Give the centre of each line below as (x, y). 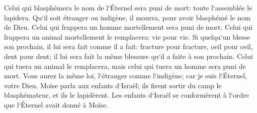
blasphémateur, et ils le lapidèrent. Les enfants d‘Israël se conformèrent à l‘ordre (127, 95)
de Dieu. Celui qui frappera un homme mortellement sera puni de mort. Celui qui (128, 27)
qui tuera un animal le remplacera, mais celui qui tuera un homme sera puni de (125, 66)
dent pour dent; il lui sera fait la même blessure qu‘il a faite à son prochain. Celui (128, 56)
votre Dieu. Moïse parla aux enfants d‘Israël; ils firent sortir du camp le (113, 85)
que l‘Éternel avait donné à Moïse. (56, 104)
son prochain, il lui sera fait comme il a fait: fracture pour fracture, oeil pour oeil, (128, 46)
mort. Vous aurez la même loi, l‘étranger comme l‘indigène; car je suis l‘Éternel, (126, 76)
